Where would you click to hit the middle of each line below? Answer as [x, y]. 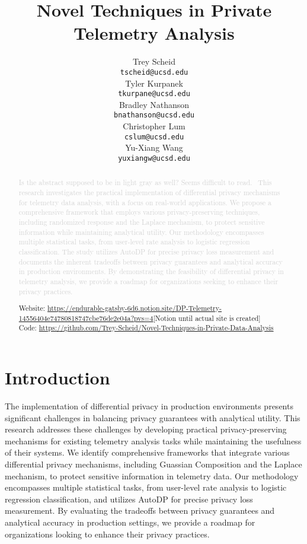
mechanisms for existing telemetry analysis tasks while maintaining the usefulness [153, 440]
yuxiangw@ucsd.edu [154, 158]
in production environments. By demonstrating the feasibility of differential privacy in [151, 271]
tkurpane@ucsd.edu [154, 94]
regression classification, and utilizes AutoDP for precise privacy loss [129, 499]
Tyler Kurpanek [154, 83]
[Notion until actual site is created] [207, 318]
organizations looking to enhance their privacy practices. [107, 534]
